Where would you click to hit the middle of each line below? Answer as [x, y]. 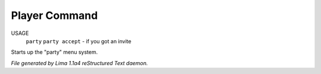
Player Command [54, 15]
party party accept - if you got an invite [79, 41]
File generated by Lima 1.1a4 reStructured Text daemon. [79, 63]
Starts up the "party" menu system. [54, 52]
